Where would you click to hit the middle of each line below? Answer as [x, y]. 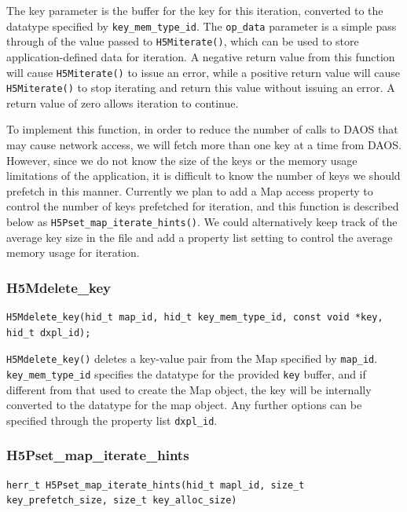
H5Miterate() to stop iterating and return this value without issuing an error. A [201, 88]
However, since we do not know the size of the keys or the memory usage [182, 160]
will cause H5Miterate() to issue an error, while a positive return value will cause [203, 72]
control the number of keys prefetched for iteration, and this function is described [203, 206]
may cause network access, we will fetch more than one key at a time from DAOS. [204, 144]
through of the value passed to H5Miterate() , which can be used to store [183, 41]
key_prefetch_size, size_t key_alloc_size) [122, 501]
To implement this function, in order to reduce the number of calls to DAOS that [202, 129]
